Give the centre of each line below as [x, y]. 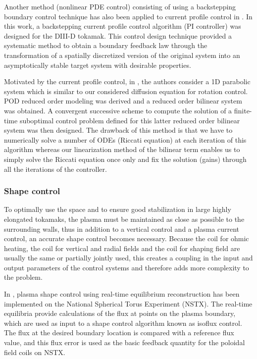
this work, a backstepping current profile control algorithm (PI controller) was [123, 26]
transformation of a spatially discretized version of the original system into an [122, 55]
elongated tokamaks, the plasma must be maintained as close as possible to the [124, 219]
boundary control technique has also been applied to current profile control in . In [128, 16]
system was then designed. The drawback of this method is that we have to [118, 130]
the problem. [23, 277]
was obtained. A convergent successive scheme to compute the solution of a [118, 110]
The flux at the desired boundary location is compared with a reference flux [119, 333]
